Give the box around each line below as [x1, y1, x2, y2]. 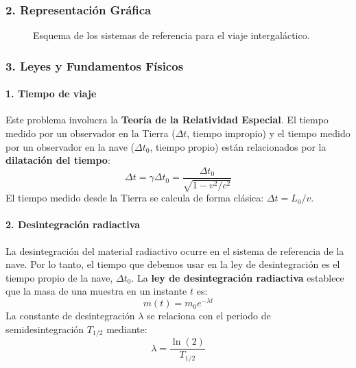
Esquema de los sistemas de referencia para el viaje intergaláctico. [33, 28, 310, 42]
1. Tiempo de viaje [5, 86, 97, 101]
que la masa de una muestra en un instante [5, 284, 187, 298]
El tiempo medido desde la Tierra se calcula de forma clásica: [5, 191, 264, 205]
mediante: [106, 321, 147, 336]
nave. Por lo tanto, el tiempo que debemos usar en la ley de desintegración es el [5, 257, 340, 271]
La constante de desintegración [5, 308, 135, 323]
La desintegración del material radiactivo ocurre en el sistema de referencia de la [5, 243, 344, 258]
